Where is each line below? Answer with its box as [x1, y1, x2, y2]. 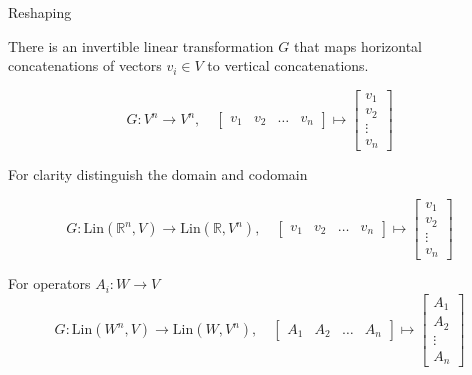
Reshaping [8, 2, 72, 22]
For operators [8, 273, 91, 294]
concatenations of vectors [8, 55, 162, 76]
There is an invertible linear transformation [8, 35, 274, 56]
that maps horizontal [293, 35, 423, 56]
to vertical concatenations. [207, 55, 369, 76]
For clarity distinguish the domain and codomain [8, 164, 308, 185]
